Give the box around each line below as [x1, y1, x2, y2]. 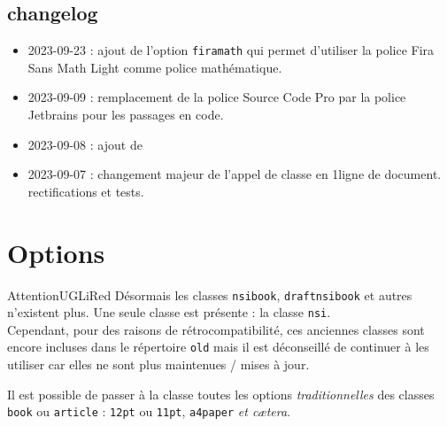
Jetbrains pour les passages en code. [27, 105, 224, 124]
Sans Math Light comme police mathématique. [27, 58, 282, 76]
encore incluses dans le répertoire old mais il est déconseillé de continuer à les [7, 337, 429, 356]
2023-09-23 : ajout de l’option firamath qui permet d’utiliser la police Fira [27, 41, 435, 59]
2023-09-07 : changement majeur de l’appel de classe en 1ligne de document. [27, 165, 442, 183]
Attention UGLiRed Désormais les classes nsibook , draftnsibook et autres [7, 285, 412, 304]
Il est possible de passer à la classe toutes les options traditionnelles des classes [7, 384, 435, 403]
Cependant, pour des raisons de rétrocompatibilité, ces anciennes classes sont [7, 320, 425, 338]
